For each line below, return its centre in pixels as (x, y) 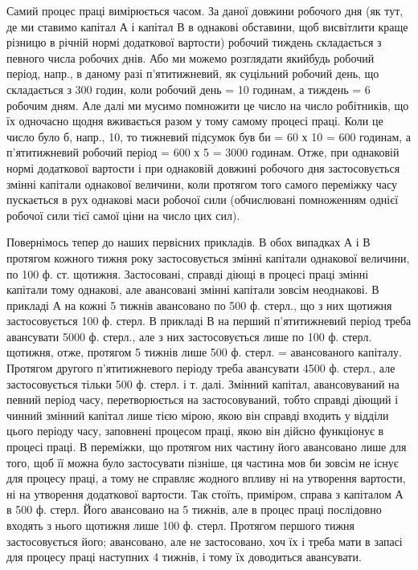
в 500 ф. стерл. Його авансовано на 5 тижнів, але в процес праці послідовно (194, 509)
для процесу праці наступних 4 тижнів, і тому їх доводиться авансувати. (184, 557)
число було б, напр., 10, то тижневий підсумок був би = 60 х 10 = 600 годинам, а (209, 136)
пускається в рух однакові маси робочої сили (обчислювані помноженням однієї (203, 199)
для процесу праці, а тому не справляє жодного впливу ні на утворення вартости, (206, 478)
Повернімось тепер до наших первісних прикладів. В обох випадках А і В (189, 242)
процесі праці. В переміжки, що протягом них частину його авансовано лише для (207, 447)
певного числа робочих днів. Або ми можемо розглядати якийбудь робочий (191, 57)
